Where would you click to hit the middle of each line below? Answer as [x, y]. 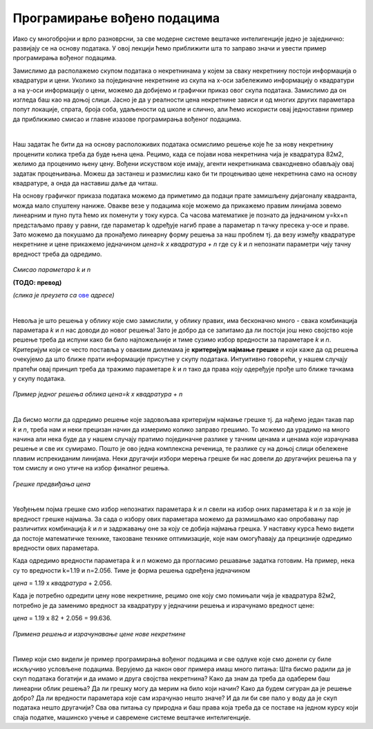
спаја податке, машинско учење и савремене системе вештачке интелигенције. [132, 717]
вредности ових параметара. [56, 548]
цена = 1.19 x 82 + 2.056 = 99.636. [62, 618]
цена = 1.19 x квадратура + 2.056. [63, 583]
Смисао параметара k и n [52, 270]
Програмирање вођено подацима [116, 18]
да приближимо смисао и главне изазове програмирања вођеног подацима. [127, 119]
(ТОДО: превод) [37, 282]
